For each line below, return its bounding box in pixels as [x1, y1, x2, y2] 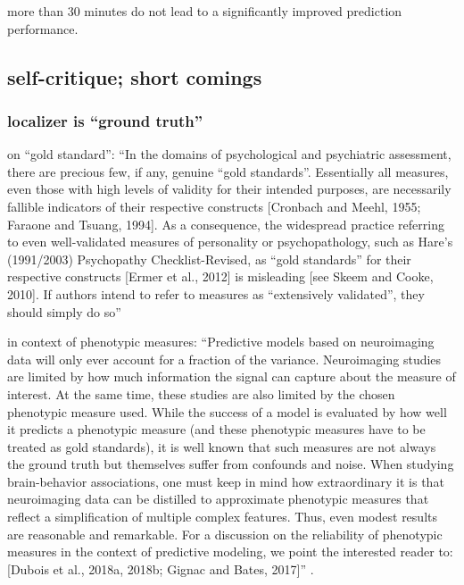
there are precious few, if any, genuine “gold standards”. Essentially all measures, [7, 162, 449, 180]
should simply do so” [7, 302, 121, 321]
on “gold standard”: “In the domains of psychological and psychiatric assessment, [7, 145, 452, 163]
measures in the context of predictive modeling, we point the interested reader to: [7, 542, 453, 561]
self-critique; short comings [7, 63, 262, 90]
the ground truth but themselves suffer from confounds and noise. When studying [7, 455, 454, 473]
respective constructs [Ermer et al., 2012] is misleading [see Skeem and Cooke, [7, 267, 434, 286]
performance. [7, 19, 79, 38]
